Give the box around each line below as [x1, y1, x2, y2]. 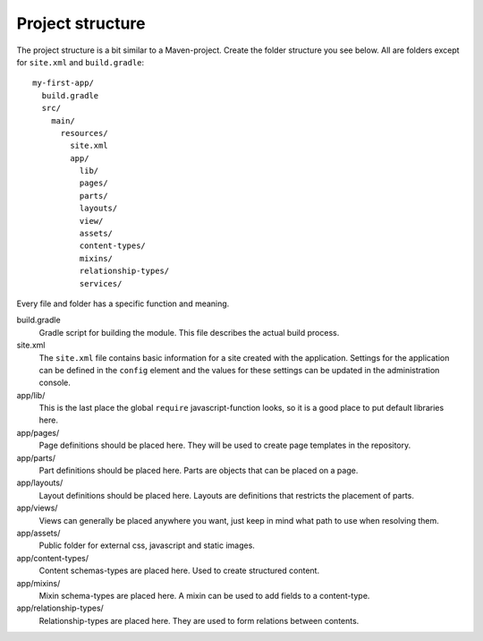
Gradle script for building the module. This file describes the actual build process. [38, 327, 340, 338]
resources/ [60, 128, 108, 138]
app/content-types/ [16, 552, 89, 563]
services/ [79, 278, 123, 288]
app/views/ [16, 502, 58, 514]
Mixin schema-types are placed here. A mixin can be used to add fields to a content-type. [38, 590, 370, 601]
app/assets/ [16, 528, 61, 538]
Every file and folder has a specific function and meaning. [16, 298, 230, 309]
